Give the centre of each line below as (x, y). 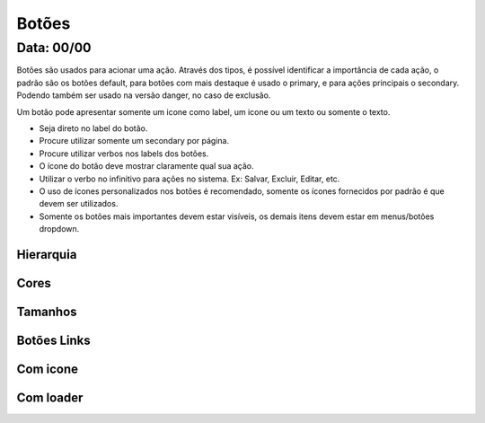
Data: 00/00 (54, 48)
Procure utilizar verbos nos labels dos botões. (124, 154)
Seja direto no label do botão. (93, 128)
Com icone (48, 369)
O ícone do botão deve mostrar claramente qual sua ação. (147, 166)
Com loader (50, 397)
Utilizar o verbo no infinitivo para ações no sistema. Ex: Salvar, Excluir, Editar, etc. (190, 179)
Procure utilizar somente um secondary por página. (134, 141)
